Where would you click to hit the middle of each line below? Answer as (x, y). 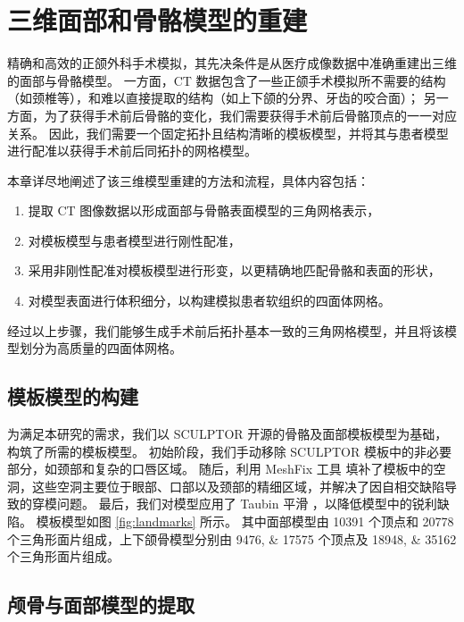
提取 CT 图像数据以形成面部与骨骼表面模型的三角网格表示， (204, 210)
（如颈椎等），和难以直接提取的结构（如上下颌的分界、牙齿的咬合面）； (213, 98)
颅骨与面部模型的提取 (101, 605)
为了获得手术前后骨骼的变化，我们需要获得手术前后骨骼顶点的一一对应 (250, 115)
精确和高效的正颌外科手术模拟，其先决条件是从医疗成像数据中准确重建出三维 (232, 63)
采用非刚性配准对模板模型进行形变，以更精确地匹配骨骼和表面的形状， (234, 270)
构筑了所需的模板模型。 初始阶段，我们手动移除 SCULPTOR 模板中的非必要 (229, 451)
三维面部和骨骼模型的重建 (157, 20)
